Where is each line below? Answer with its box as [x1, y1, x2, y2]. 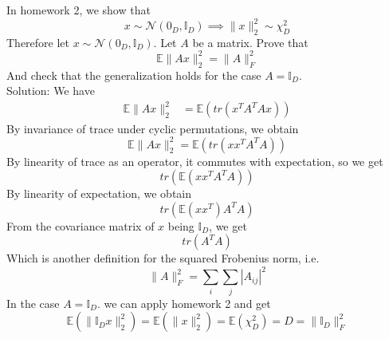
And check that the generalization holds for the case [6, 66, 261, 83]
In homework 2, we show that [6, 2, 151, 18]
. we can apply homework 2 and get [96, 294, 271, 311]
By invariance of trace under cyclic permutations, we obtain [6, 120, 299, 136]
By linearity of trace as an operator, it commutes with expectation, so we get [6, 152, 383, 169]
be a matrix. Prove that [192, 34, 308, 50]
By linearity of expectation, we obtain [6, 185, 192, 202]
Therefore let [6, 34, 70, 50]
